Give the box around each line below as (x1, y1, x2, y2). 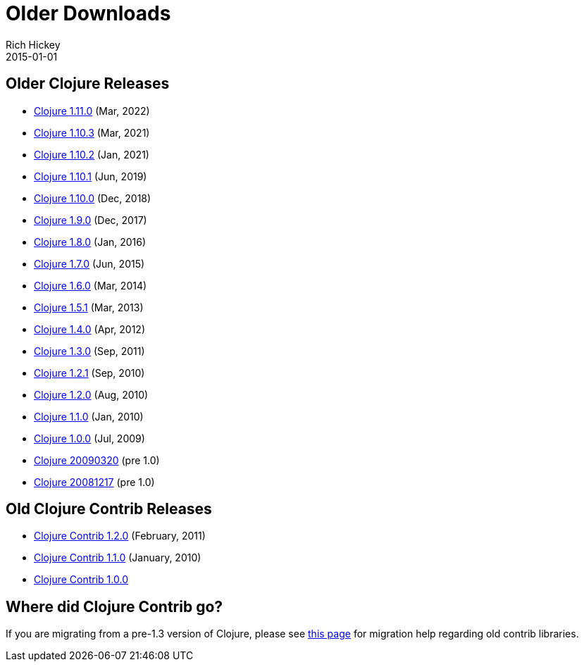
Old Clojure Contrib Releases (6, 500, 212, 518)
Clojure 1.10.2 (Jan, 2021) (34, 148, 149, 161)
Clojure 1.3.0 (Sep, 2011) (34, 344, 145, 357)
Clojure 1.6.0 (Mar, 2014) (34, 279, 147, 292)
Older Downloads (6, 1, 171, 25)
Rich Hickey (6, 38, 61, 51)
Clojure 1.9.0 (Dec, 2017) (34, 213, 147, 226)
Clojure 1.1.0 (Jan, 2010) (34, 410, 144, 423)
